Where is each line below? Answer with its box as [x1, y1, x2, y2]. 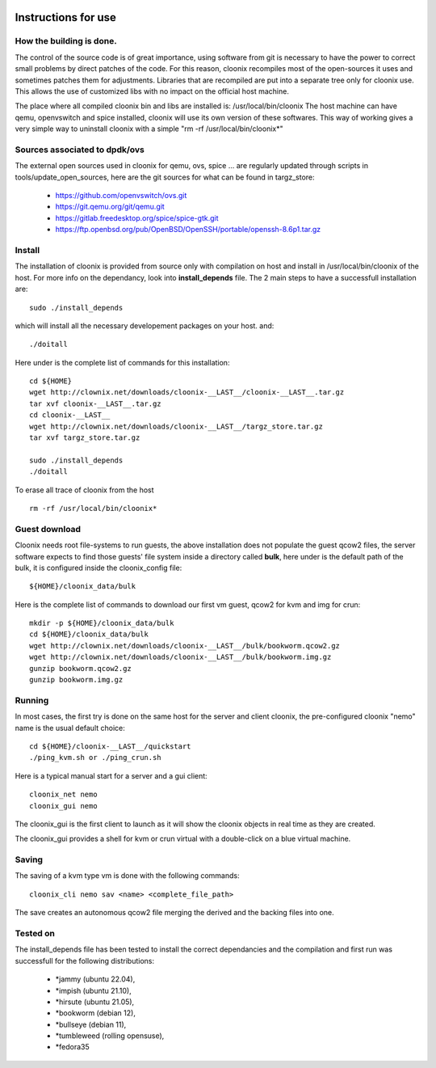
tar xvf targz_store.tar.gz [29, 433, 140, 442]
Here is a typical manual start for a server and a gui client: [15, 770, 208, 780]
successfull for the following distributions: [15, 956, 155, 965]
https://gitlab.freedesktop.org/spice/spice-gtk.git [55, 213, 219, 222]
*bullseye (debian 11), [55, 1019, 127, 1029]
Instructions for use [15, 11, 117, 24]
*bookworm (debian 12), [55, 1008, 136, 1018]
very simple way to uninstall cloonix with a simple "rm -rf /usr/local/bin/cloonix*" [15, 124, 283, 133]
